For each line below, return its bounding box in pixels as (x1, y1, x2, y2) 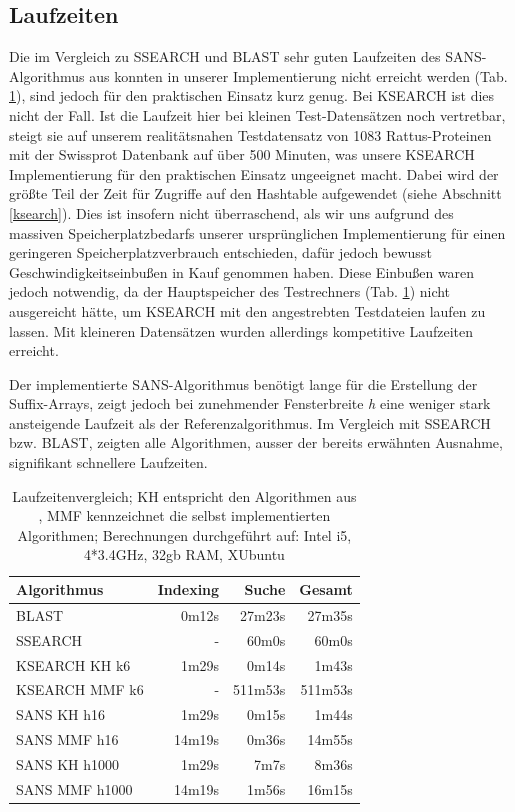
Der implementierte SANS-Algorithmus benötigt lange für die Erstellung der (9, 373, 478, 394)
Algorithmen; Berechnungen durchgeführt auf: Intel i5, (17, 524, 352, 545)
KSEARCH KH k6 (16, 654, 131, 675)
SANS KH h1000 (16, 753, 120, 774)
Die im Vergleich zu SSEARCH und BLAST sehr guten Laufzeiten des (9, 46, 441, 67)
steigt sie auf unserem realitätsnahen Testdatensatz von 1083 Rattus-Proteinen (9, 124, 492, 145)
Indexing (157, 579, 220, 600)
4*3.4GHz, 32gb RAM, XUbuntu (83, 544, 285, 565)
